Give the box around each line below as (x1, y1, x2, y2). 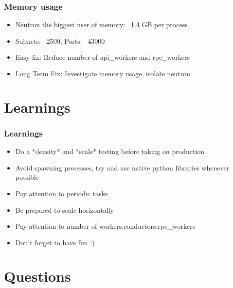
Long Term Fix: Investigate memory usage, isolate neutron (15, 68, 191, 78)
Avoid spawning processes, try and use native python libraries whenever (15, 162, 230, 172)
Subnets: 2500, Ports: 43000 (15, 35, 105, 46)
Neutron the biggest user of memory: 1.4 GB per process (15, 19, 188, 30)
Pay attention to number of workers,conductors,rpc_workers (15, 221, 196, 231)
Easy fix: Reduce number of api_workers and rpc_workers (15, 52, 190, 62)
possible (15, 172, 39, 182)
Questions (4, 266, 71, 286)
